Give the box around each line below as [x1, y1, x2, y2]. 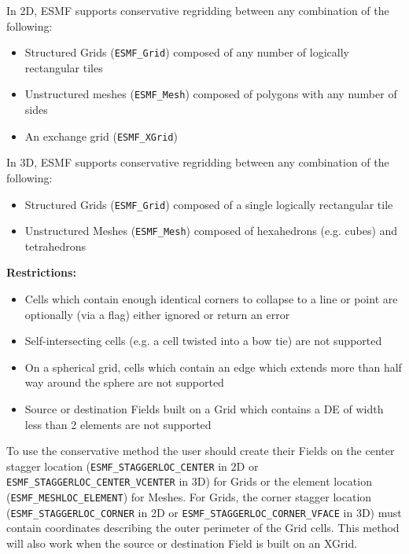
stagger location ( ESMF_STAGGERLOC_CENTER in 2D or [6, 457, 259, 474]
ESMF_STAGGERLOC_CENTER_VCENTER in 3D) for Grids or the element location [6, 473, 372, 490]
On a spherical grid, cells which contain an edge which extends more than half [24, 358, 402, 375]
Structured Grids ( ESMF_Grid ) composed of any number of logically [24, 44, 349, 61]
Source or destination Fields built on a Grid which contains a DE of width [24, 401, 384, 416]
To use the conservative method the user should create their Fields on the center [6, 442, 395, 459]
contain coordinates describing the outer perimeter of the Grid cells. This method [6, 519, 400, 536]
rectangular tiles [24, 59, 103, 75]
